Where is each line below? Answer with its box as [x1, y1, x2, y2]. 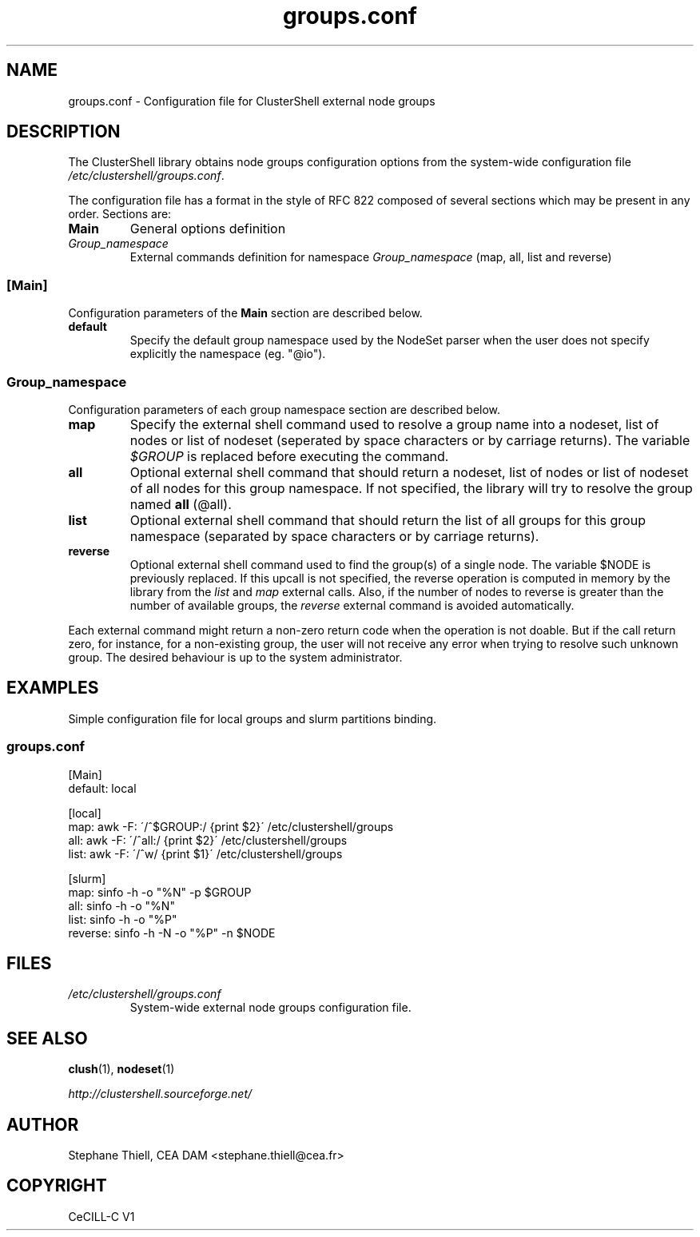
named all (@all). [129, 495, 232, 512]
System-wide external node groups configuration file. [129, 1000, 412, 1015]
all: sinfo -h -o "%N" [68, 898, 175, 913]
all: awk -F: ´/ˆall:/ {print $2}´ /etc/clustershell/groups [68, 833, 348, 847]
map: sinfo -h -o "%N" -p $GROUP [68, 885, 252, 899]
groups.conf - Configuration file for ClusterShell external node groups [68, 93, 436, 108]
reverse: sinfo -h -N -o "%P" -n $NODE [68, 925, 276, 940]
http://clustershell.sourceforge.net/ [68, 1087, 253, 1101]
